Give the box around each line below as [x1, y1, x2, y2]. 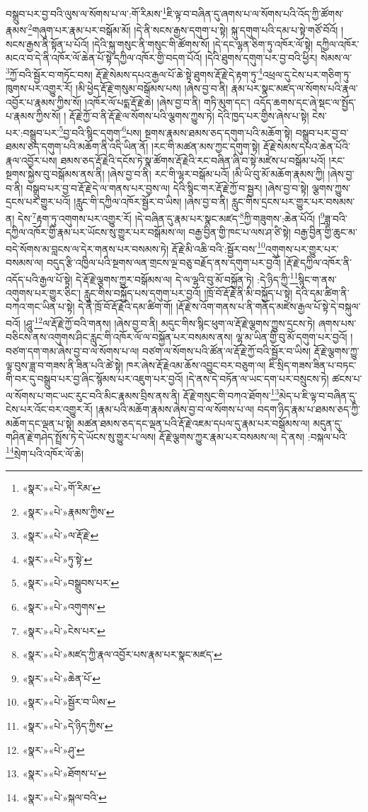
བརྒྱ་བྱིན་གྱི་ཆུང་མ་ [294, 225, 357, 239]
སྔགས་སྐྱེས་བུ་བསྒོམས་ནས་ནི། [6, 167, 105, 181]
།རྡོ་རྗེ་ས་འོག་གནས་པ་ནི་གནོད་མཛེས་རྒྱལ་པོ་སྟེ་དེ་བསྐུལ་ [176, 299, 361, 314]
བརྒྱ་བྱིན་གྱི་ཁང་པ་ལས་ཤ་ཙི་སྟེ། [188, 225, 292, 239]
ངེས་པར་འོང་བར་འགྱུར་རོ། [6, 401, 93, 416]
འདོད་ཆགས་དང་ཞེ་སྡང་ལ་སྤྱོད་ [253, 94, 356, 109]
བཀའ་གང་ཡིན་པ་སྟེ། [6, 299, 75, 314]
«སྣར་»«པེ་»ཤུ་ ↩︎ [22, 742, 85, 757]
